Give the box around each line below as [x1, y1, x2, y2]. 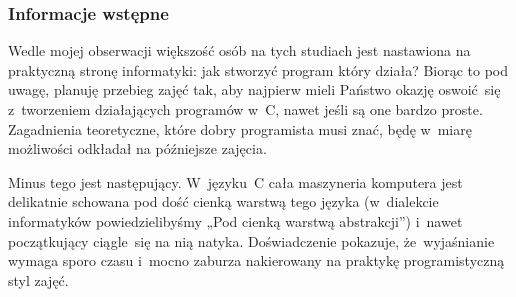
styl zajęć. [8, 269, 69, 290]
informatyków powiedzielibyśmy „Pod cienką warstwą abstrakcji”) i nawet [8, 210, 463, 231]
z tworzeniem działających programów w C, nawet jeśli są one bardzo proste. [8, 99, 483, 119]
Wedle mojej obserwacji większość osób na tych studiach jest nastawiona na [8, 40, 471, 61]
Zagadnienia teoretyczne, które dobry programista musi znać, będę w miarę [8, 118, 472, 139]
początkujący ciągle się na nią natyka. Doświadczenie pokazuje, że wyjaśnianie [8, 230, 495, 251]
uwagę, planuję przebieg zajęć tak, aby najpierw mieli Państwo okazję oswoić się [8, 79, 501, 100]
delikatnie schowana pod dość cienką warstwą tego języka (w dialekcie [8, 191, 439, 212]
